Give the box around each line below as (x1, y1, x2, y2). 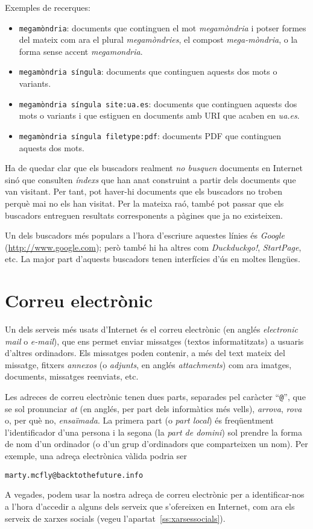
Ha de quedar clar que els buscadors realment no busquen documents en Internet (5, 161, 303, 174)
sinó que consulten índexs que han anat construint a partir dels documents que (5, 173, 296, 186)
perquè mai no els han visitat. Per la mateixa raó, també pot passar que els (5, 196, 284, 209)
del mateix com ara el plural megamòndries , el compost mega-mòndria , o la (19, 33, 298, 46)
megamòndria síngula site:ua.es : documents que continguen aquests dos (19, 97, 297, 110)
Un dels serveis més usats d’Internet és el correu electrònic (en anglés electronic (5, 323, 298, 336)
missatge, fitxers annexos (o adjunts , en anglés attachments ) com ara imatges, (5, 358, 292, 371)
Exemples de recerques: (5, 1, 90, 13)
